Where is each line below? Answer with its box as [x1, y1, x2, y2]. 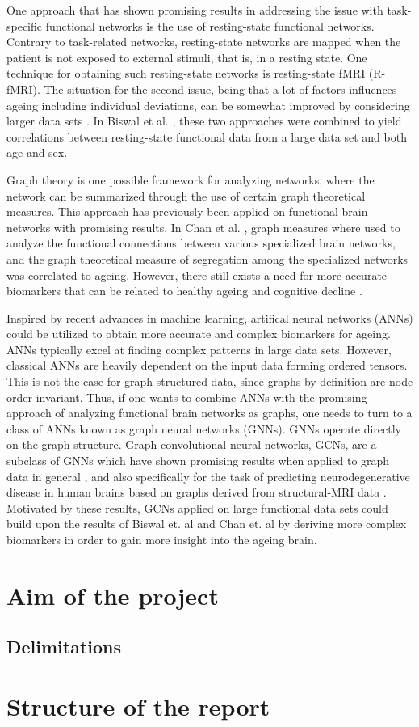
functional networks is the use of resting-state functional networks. [45, 17, 375, 34]
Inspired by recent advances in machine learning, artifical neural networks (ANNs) [6, 309, 413, 326]
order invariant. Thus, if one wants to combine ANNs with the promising [6, 388, 367, 405]
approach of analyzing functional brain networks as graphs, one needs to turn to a [6, 404, 413, 421]
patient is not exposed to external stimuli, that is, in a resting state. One [6, 49, 367, 66]
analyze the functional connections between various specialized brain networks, [6, 235, 396, 251]
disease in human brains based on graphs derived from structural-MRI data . [6, 484, 387, 501]
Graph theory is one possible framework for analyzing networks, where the [6, 171, 375, 188]
